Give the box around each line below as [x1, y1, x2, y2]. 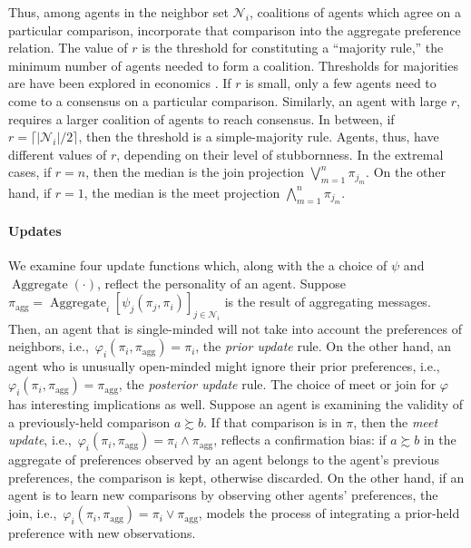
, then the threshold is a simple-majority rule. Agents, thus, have [78, 127, 439, 146]
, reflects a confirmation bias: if [213, 430, 387, 449]
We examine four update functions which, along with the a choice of [8, 255, 388, 274]
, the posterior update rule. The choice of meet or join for [118, 375, 437, 394]
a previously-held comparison [8, 412, 171, 431]
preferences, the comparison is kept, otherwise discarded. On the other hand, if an [8, 467, 465, 486]
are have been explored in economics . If [8, 73, 231, 93]
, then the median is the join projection [85, 162, 305, 181]
